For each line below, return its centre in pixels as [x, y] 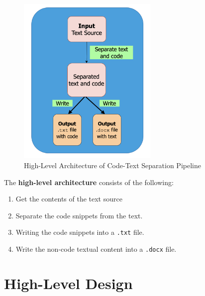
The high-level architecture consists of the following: [89, 182]
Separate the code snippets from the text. [79, 215]
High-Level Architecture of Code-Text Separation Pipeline [112, 165]
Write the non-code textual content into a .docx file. [96, 249]
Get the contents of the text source [69, 199]
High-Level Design [68, 283]
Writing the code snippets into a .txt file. [80, 232]
